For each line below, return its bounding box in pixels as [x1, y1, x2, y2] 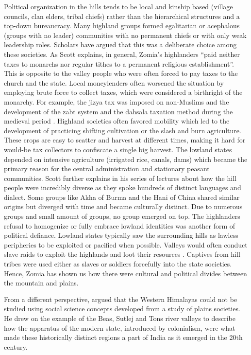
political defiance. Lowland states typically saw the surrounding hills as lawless [4, 230, 238, 240]
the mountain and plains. [4, 278, 79, 288]
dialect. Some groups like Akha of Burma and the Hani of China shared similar [4, 192, 240, 202]
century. [4, 341, 28, 352]
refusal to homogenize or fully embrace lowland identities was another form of [4, 220, 235, 231]
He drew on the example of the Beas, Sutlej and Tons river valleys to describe [4, 313, 236, 323]
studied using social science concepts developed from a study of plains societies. [4, 303, 240, 314]
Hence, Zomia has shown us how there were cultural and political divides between [4, 268, 247, 278]
